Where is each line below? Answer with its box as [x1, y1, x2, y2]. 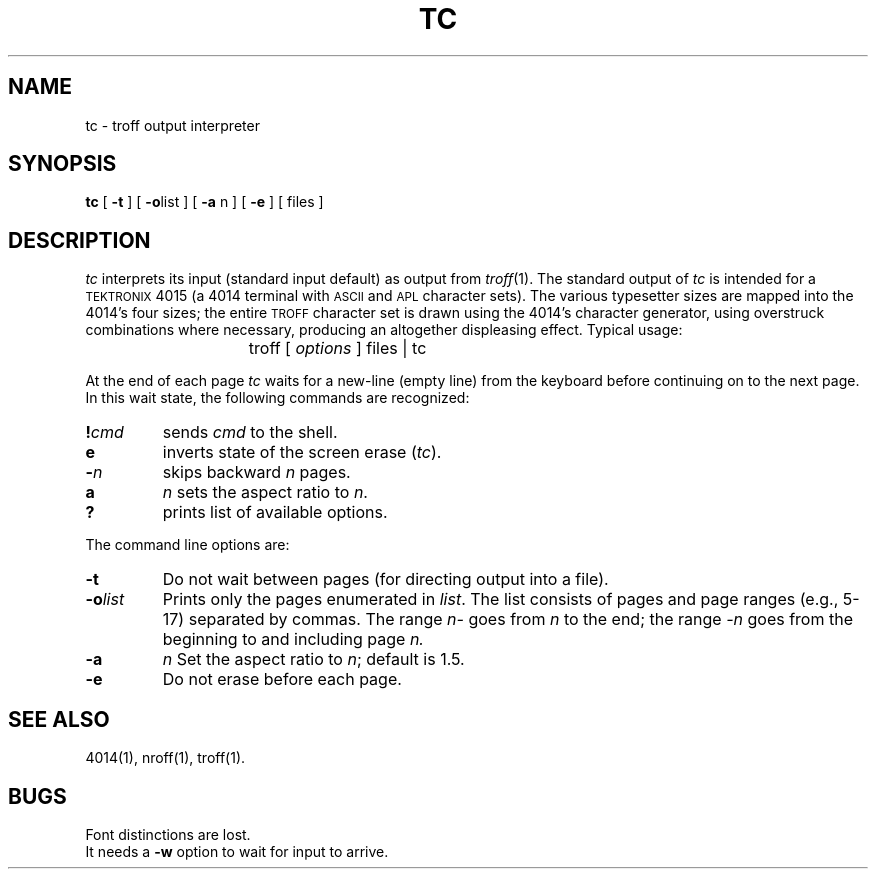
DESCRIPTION [8, 227, 151, 253]
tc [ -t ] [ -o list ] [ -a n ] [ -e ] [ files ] [85, 193, 324, 211]
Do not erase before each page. [162, 669, 402, 690]
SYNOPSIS [8, 151, 117, 177]
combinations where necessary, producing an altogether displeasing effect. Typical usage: [85, 321, 683, 339]
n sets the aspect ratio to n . [162, 482, 368, 503]
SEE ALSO [8, 706, 110, 732]
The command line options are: [85, 536, 290, 554]
